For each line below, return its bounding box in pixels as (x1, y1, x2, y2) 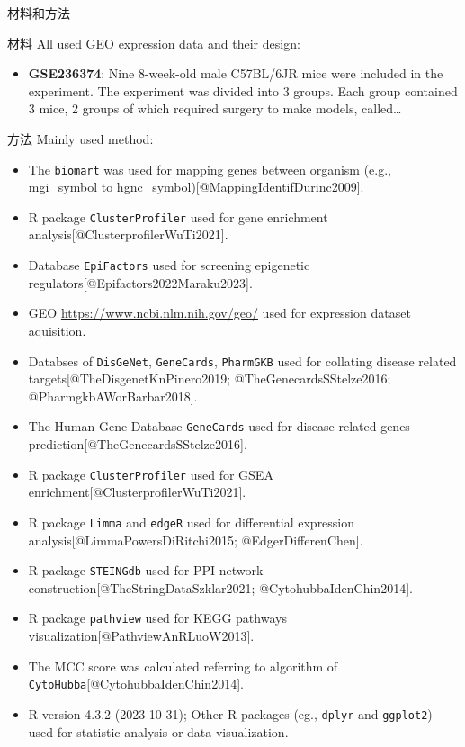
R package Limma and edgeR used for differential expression (28, 512, 355, 531)
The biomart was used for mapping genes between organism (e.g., (28, 159, 391, 178)
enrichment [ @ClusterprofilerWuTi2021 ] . (28, 482, 246, 501)
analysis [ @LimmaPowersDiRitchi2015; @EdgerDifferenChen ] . (28, 530, 363, 549)
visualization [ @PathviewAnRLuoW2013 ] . (28, 626, 255, 644)
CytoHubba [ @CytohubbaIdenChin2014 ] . (28, 674, 244, 693)
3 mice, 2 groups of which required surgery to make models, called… (28, 99, 402, 118)
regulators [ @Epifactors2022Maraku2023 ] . (28, 273, 253, 292)
